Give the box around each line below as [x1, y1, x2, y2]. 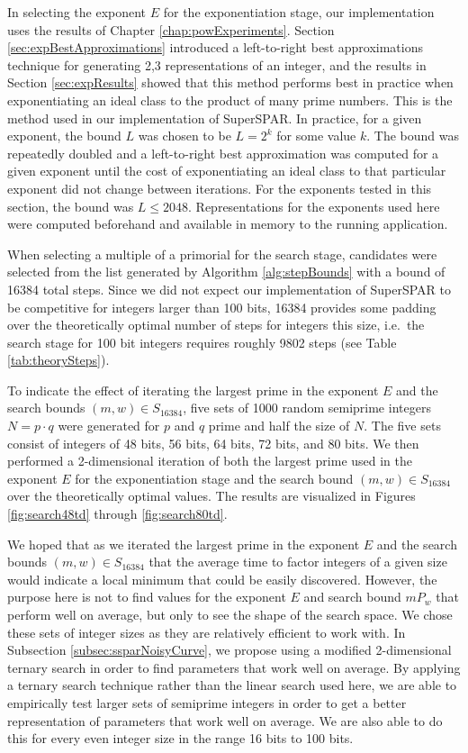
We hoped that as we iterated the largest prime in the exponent [7, 534, 360, 553]
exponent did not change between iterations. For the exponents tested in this [7, 178, 432, 197]
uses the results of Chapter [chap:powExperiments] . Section [7, 20, 335, 39]
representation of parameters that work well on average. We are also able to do [7, 711, 443, 730]
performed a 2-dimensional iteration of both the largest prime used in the [7, 451, 413, 470]
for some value [276, 126, 356, 145]
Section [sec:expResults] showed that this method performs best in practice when [7, 73, 454, 92]
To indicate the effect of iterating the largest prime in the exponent [7, 380, 379, 399]
